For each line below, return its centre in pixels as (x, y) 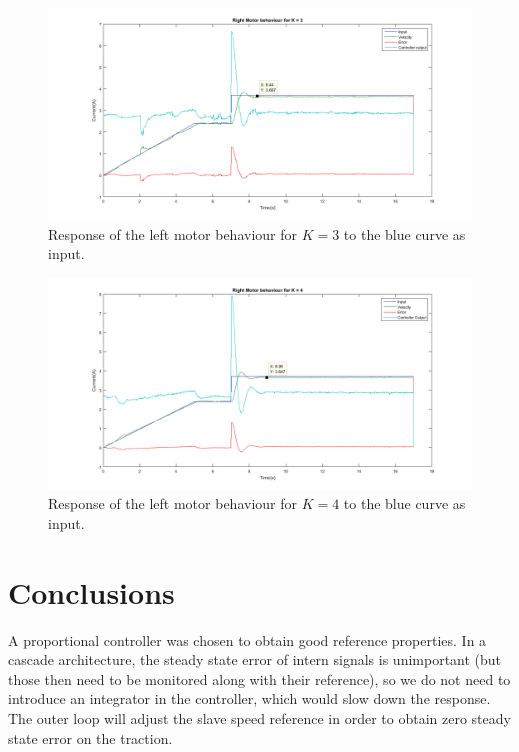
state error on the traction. (90, 737)
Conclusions (91, 591)
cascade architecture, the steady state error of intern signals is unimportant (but (255, 659)
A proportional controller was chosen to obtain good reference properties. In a (247, 639)
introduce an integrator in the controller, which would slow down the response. (249, 698)
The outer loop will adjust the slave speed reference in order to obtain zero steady (259, 718)
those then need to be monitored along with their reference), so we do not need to (259, 678)
